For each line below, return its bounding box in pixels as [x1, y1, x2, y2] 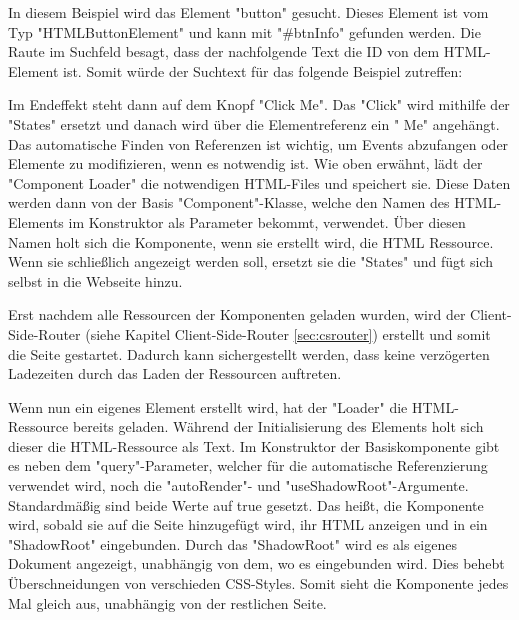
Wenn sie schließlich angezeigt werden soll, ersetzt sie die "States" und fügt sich [8, 251, 494, 272]
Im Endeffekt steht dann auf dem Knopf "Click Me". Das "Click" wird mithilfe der [8, 94, 510, 115]
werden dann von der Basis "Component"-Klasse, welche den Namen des [8, 192, 450, 213]
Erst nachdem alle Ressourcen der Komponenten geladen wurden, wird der [8, 304, 466, 325]
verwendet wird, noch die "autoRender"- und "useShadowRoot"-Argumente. [8, 475, 469, 496]
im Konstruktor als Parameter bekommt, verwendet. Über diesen [68, 211, 466, 232]
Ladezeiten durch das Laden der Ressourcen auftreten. [8, 363, 342, 384]
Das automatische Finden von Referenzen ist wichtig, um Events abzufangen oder [8, 133, 509, 154]
